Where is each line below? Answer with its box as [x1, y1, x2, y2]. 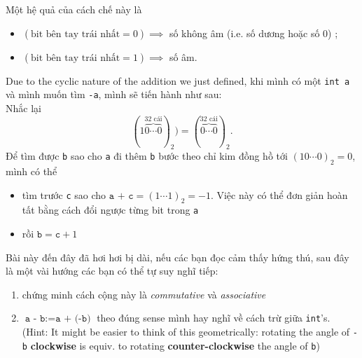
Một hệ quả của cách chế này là [6, 2, 142, 16]
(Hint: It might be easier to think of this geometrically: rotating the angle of [22, 324, 350, 339]
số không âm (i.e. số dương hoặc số [169, 25, 320, 40]
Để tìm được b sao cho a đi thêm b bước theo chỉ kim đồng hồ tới [6, 149, 288, 163]
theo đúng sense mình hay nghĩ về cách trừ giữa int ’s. [97, 310, 330, 325]
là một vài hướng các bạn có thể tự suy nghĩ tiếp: [6, 263, 218, 278]
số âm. [169, 49, 197, 64]
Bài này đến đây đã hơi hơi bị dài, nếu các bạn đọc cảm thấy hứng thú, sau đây [6, 249, 349, 264]
